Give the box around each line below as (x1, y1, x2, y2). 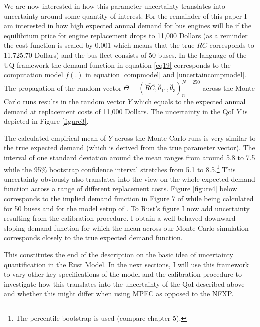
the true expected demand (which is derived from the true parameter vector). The (4, 142, 255, 153)
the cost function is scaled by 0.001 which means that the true (4, 40, 195, 50)
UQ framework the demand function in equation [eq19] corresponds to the (4, 59, 231, 70)
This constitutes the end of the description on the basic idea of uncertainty (4, 249, 233, 260)
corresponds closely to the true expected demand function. (4, 232, 183, 243)
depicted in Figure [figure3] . (4, 116, 89, 126)
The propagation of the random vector (4, 82, 122, 93)
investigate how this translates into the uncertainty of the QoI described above (4, 278, 245, 289)
